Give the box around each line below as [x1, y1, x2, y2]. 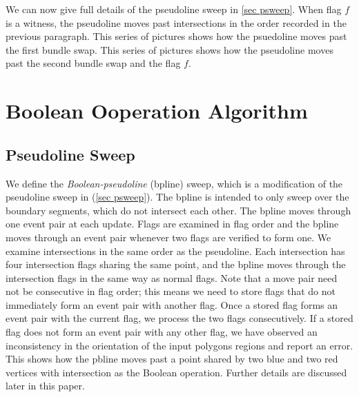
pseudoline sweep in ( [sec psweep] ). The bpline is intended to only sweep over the [6, 190, 349, 204]
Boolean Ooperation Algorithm [6, 96, 308, 125]
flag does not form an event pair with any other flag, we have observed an [6, 325, 318, 339]
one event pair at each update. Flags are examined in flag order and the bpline [6, 216, 339, 231]
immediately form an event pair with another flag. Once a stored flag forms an [6, 297, 338, 312]
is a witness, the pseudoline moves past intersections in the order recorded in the [6, 15, 347, 30]
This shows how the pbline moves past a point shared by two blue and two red [6, 352, 338, 366]
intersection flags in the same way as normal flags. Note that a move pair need [6, 270, 338, 285]
